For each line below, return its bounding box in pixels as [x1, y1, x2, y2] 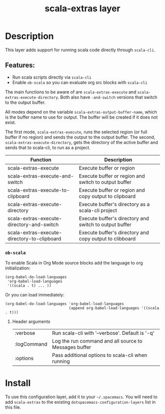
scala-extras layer [44, 3, 121, 14]
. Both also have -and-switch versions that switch [57, 94, 158, 100]
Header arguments [12, 319, 51, 325]
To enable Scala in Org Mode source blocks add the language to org [5, 260, 143, 266]
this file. [5, 404, 21, 410]
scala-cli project [79, 207, 117, 214]
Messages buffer [52, 344, 91, 351]
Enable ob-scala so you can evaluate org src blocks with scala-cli [12, 79, 148, 85]
